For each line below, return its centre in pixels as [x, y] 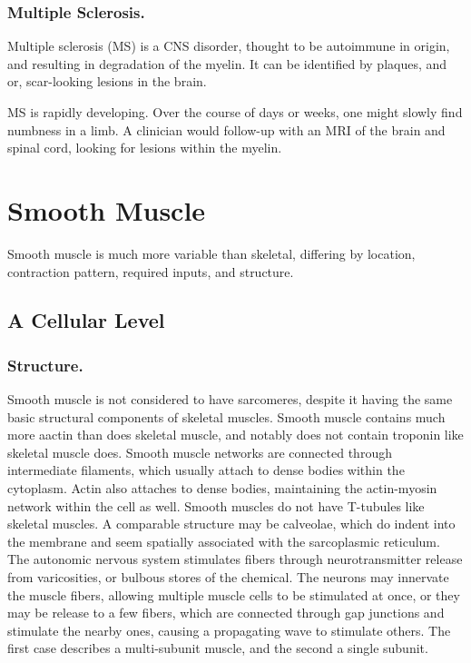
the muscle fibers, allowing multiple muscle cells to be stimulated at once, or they [234, 594]
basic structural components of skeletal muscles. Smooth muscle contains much [226, 416]
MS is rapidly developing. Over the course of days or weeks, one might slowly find [235, 112]
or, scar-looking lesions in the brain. [107, 81]
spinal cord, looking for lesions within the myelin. [145, 148]
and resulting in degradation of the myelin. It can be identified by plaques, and [227, 63]
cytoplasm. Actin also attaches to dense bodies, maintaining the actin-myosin [222, 488]
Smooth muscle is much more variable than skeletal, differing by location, [211, 253]
